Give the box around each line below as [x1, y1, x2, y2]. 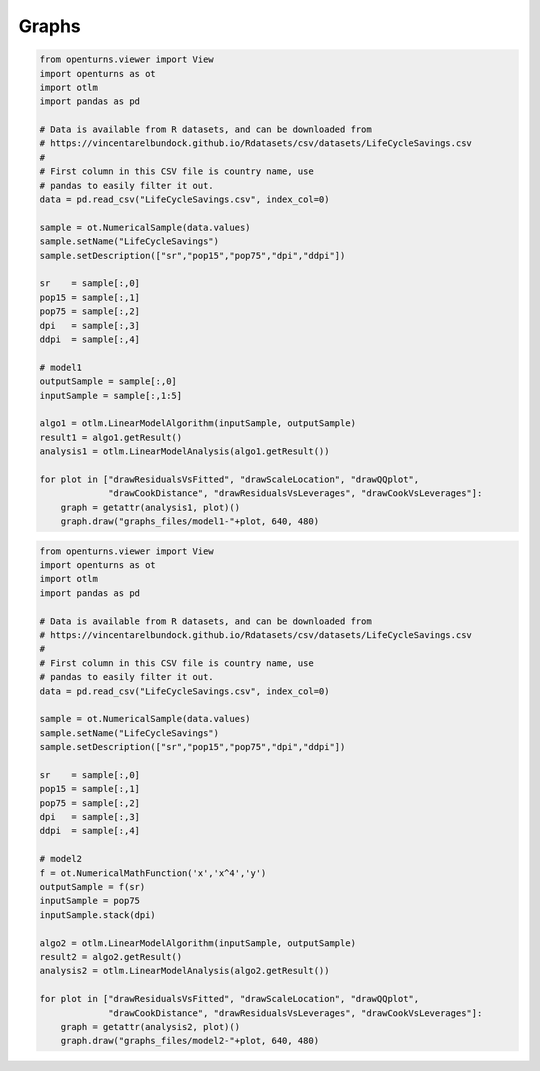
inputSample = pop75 [39, 895, 140, 907]
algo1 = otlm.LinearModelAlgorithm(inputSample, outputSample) [39, 418, 357, 429]
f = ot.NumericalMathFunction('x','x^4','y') [39, 867, 267, 879]
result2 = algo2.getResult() [39, 951, 183, 962]
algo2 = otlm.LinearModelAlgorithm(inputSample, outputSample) [39, 937, 357, 949]
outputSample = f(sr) [39, 881, 146, 892]
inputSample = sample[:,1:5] [39, 390, 183, 401]
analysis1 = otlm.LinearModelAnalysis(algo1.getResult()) [39, 446, 330, 457]
